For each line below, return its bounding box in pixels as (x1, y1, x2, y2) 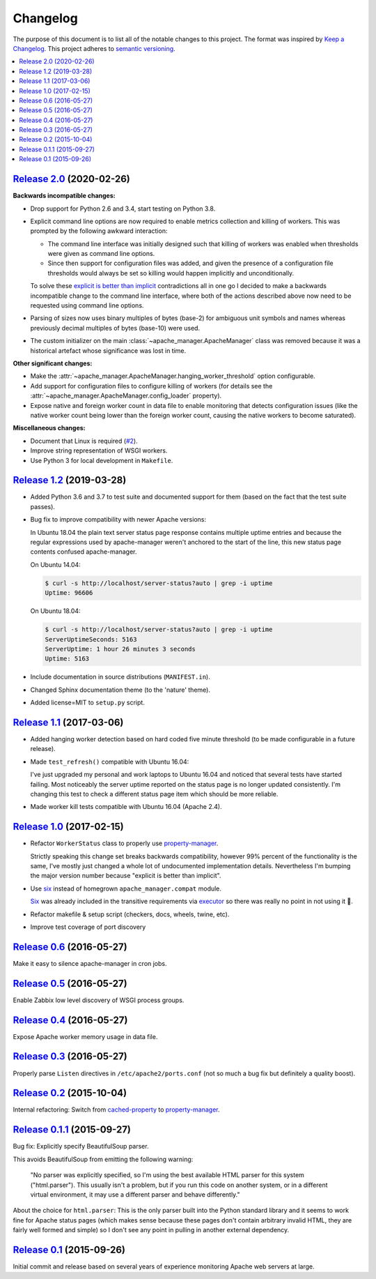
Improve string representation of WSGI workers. (30, 446, 168, 455)
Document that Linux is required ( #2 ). (30, 437, 139, 445)
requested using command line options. (30, 301, 144, 310)
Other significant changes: (13, 359, 93, 368)
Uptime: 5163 (45, 655, 90, 663)
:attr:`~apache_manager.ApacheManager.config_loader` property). (30, 391, 222, 400)
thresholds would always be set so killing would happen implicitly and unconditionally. (47, 268, 295, 277)
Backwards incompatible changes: (13, 192, 116, 200)
